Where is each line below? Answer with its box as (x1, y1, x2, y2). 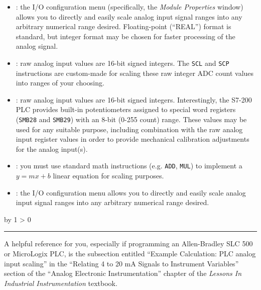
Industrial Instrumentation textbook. (4, 277, 117, 288)
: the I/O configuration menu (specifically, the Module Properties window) (16, 2, 243, 12)
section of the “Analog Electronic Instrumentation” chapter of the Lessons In (4, 268, 242, 278)
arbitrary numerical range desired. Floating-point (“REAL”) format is (16, 21, 231, 32)
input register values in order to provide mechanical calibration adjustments (16, 134, 249, 144)
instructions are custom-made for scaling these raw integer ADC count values (16, 67, 254, 78)
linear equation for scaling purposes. (53, 170, 164, 181)
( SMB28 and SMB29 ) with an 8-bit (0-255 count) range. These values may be (16, 114, 247, 124)
